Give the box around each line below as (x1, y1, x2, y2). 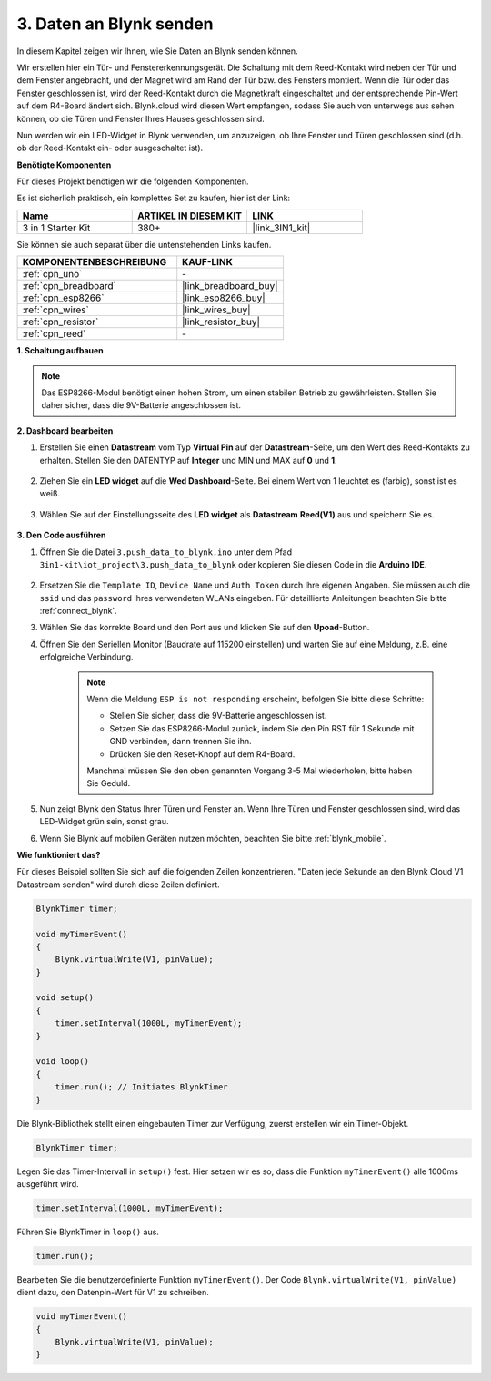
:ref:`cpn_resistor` (22, 315, 99, 328)
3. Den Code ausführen (16, 529, 106, 541)
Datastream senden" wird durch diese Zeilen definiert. (16, 879, 220, 890)
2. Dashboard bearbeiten (16, 425, 114, 436)
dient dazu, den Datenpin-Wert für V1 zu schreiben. (16, 1287, 209, 1298)
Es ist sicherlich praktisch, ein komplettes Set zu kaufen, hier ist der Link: (16, 192, 291, 204)
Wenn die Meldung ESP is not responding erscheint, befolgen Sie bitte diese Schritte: (86, 693, 425, 705)
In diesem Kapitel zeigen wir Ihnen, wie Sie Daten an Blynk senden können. (16, 46, 299, 56)
